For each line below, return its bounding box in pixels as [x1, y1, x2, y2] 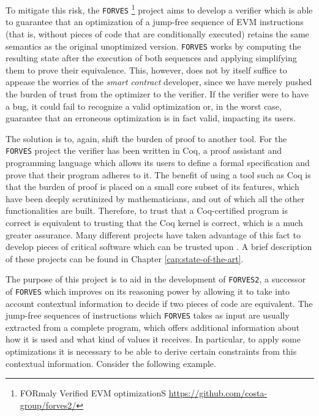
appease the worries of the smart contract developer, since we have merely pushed [6, 75, 312, 88]
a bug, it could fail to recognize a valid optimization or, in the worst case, [6, 99, 282, 112]
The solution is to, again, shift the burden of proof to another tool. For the [6, 132, 287, 145]
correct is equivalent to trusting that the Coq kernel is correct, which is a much [6, 216, 303, 229]
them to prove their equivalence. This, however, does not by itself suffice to [6, 63, 287, 76]
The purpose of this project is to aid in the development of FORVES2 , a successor [6, 273, 306, 286]
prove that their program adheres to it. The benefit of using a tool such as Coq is [6, 168, 311, 181]
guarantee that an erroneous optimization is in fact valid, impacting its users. [6, 112, 296, 124]
